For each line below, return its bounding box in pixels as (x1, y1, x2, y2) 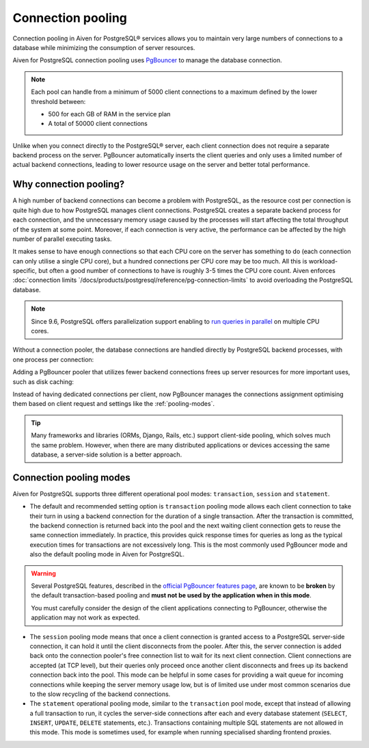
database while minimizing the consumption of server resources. (12, 43, 195, 51)
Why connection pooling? (12, 179, 125, 190)
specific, (12, 267, 38, 275)
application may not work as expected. (31, 613, 140, 622)
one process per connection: (12, 355, 94, 363)
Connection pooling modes (12, 472, 131, 483)
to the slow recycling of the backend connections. (29, 690, 171, 698)
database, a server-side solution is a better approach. (31, 450, 182, 459)
